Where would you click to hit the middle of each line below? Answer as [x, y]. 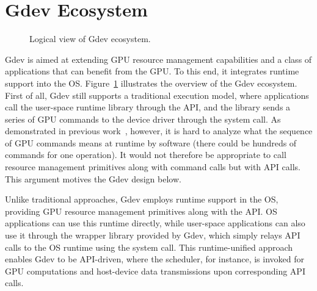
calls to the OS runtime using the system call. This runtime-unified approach [149, 247]
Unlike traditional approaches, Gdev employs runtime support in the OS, [142, 199]
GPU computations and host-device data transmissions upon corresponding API [155, 271]
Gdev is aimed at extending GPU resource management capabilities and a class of [158, 59]
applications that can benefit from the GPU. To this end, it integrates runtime [152, 71]
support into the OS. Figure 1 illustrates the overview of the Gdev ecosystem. [151, 83]
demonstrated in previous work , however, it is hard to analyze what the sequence [159, 131]
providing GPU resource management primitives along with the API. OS [141, 211]
